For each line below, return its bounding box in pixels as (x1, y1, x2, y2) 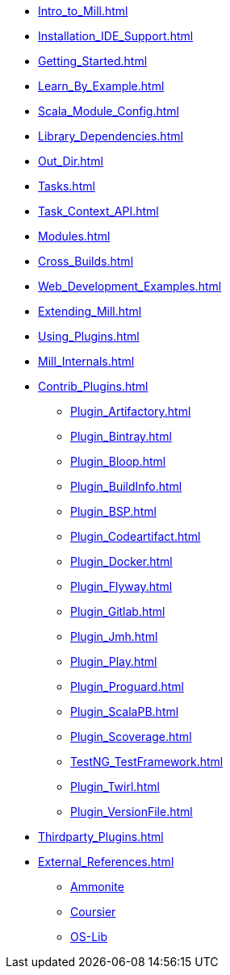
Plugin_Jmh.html (70, 630, 158, 643)
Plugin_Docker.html (70, 554, 173, 568)
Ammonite (70, 880, 124, 893)
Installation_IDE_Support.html (38, 29, 194, 43)
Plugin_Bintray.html (70, 429, 172, 443)
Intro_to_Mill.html (38, 4, 128, 18)
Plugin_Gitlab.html (70, 605, 165, 618)
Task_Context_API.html (38, 204, 159, 218)
